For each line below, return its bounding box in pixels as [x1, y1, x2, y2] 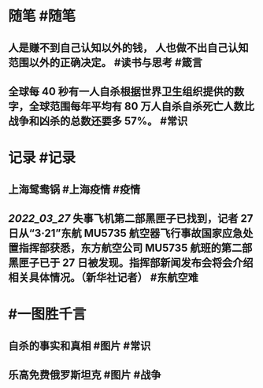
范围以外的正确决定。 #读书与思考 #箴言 [8, 56, 203, 69]
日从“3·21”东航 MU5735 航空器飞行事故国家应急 [8, 226, 243, 240]
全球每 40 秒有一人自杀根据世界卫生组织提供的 [8, 84, 235, 98]
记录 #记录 [8, 149, 76, 167]
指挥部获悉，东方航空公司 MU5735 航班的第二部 [18, 241, 253, 254]
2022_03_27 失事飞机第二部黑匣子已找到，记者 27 [8, 212, 254, 225]
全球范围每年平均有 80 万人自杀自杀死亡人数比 [28, 99, 254, 113]
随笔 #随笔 [8, 7, 76, 25]
